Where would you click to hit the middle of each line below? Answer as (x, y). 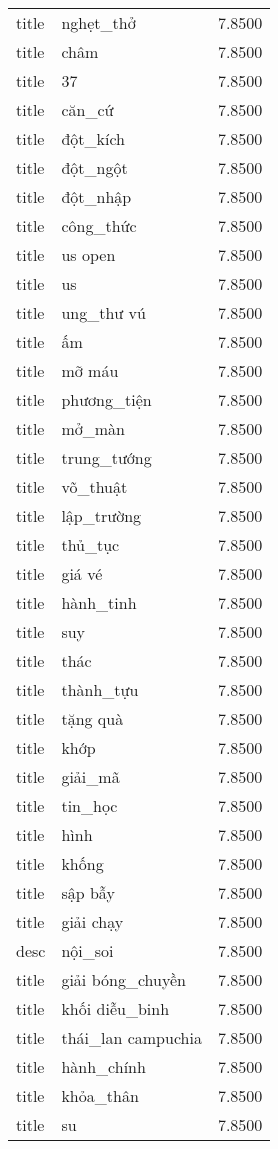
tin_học (89, 805)
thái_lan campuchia (131, 1037)
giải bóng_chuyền (123, 979)
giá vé (82, 573)
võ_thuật (94, 486)
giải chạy (92, 921)
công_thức (99, 225)
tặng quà (92, 718)
